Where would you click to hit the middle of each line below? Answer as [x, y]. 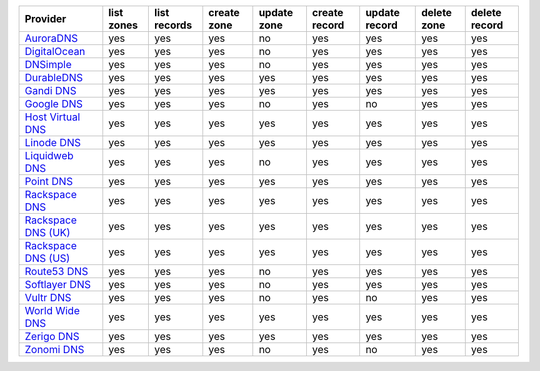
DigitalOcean [55, 51]
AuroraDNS [51, 38]
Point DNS [49, 181]
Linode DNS [53, 142]
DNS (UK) [47, 232]
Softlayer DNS [58, 284]
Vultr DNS [48, 297]
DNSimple [48, 64]
